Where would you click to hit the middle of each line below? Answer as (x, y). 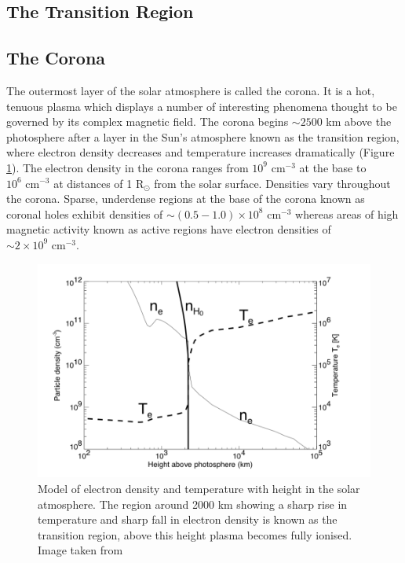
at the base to (333, 167)
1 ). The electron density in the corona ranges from (128, 167)
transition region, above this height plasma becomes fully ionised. (195, 534)
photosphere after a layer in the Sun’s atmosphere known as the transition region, (203, 136)
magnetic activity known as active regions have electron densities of (169, 229)
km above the (359, 121)
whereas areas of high (347, 213)
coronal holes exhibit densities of (85, 213)
